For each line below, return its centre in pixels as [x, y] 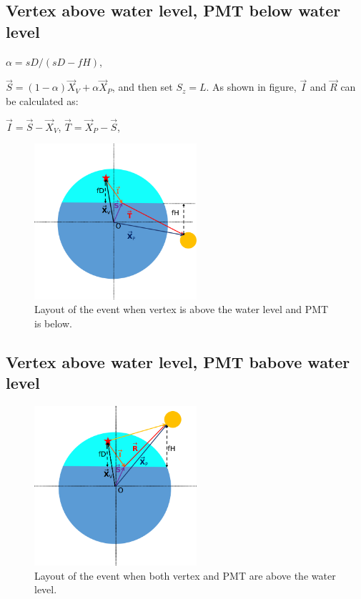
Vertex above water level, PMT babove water [178, 361]
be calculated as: [42, 101]
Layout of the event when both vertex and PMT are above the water [185, 575]
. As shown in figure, [251, 87]
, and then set [142, 87]
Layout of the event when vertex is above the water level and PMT [182, 309]
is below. [53, 323]
